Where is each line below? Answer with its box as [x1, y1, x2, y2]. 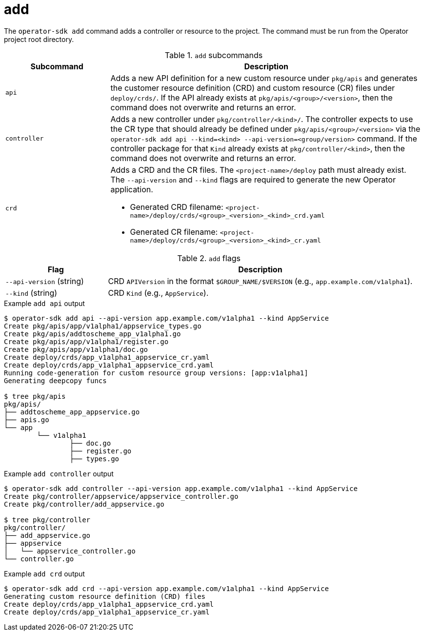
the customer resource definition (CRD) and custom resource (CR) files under [110, 82, 395, 93]
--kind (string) [5, 287, 58, 298]
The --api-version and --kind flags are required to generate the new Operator [110, 174, 396, 184]
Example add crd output [4, 569, 85, 578]
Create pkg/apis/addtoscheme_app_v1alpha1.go [4, 329, 181, 338]
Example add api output [4, 299, 85, 307]
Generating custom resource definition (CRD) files [4, 592, 206, 600]
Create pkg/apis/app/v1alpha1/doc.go [4, 345, 148, 353]
